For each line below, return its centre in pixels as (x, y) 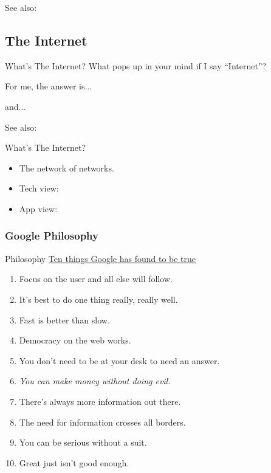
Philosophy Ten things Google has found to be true (101, 258)
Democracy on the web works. (75, 340)
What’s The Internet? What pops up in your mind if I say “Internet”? (136, 65)
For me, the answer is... (49, 86)
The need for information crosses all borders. (102, 422)
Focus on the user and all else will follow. (96, 279)
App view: (38, 208)
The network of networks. (67, 167)
